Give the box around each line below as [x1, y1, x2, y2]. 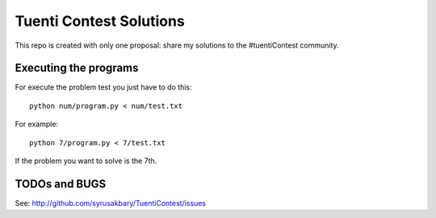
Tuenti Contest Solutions [15, 12, 185, 30]
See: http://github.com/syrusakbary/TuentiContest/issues [15, 198, 206, 208]
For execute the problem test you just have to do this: [15, 82, 193, 92]
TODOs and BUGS [15, 177, 107, 191]
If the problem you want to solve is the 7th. [15, 156, 157, 166]
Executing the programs [15, 61, 139, 75]
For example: [15, 119, 59, 129]
